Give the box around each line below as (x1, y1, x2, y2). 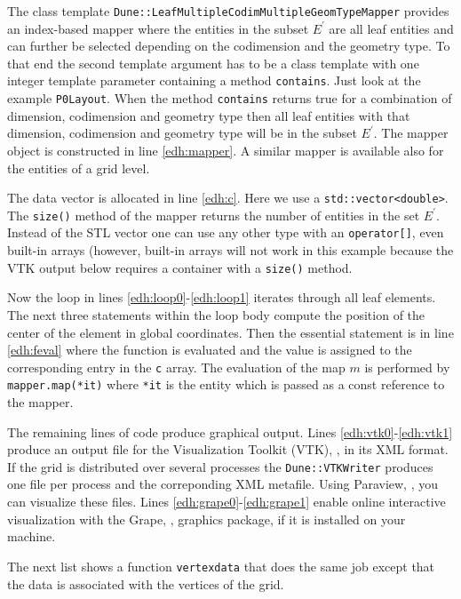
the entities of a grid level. (7, 158, 150, 177)
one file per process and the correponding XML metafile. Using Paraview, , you (7, 475, 438, 493)
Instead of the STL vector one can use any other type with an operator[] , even (7, 223, 444, 242)
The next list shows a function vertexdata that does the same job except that (7, 556, 435, 575)
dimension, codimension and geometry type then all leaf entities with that (7, 106, 410, 124)
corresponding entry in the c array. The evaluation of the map (7, 357, 346, 376)
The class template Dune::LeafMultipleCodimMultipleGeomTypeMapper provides (7, 2, 449, 20)
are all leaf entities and (329, 19, 454, 37)
